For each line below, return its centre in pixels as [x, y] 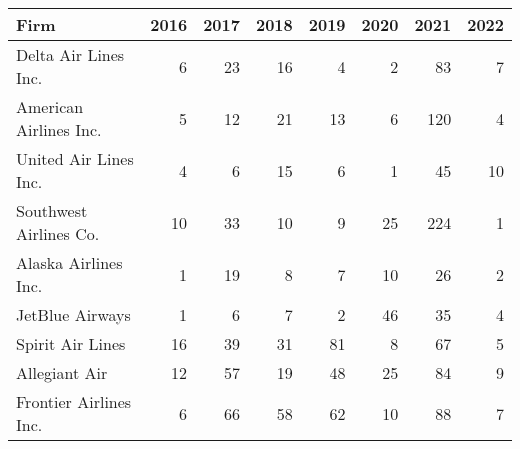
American [50, 106]
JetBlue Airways [73, 314]
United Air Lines [75, 158]
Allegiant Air [62, 372]
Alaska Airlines [69, 262]
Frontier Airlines [74, 401]
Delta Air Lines [70, 54]
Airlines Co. [58, 233]
